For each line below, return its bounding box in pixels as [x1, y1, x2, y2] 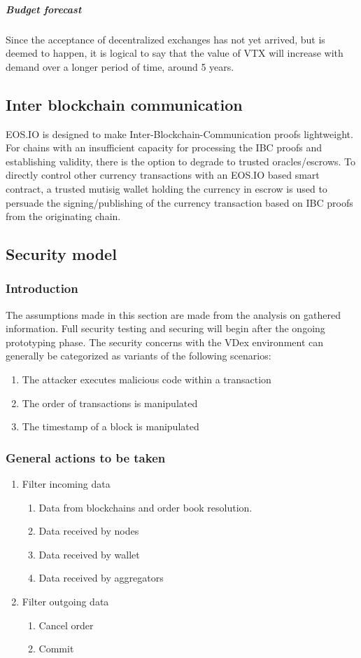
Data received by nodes [38, 523, 139, 538]
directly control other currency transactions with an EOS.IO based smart [6, 167, 320, 182]
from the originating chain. [6, 209, 121, 224]
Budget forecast [6, 1, 82, 16]
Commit [38, 641, 74, 656]
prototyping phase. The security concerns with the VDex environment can [6, 334, 324, 349]
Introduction [6, 280, 78, 297]
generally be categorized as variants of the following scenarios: [6, 348, 271, 363]
